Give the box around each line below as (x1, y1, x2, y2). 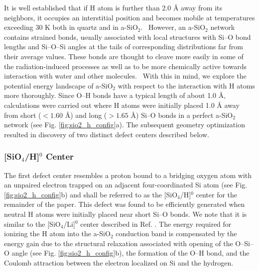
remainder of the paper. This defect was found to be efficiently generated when (4, 199, 245, 209)
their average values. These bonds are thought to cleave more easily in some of (4, 51, 244, 61)
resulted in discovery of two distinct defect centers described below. (4, 129, 209, 139)
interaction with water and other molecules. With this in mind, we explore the (4, 71, 247, 81)
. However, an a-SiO (140, 22, 206, 32)
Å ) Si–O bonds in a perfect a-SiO (130, 109, 233, 120)
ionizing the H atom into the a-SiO (4, 228, 111, 239)
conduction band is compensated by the (116, 228, 237, 239)
